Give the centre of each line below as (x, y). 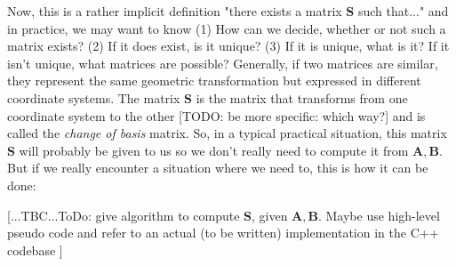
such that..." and (403, 11)
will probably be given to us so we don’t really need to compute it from (214, 150)
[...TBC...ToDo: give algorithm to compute (124, 215)
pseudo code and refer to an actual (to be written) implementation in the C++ (223, 233)
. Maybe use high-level (379, 215)
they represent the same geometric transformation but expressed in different (214, 81)
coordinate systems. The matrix (94, 97)
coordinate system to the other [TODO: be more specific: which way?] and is (216, 115)
